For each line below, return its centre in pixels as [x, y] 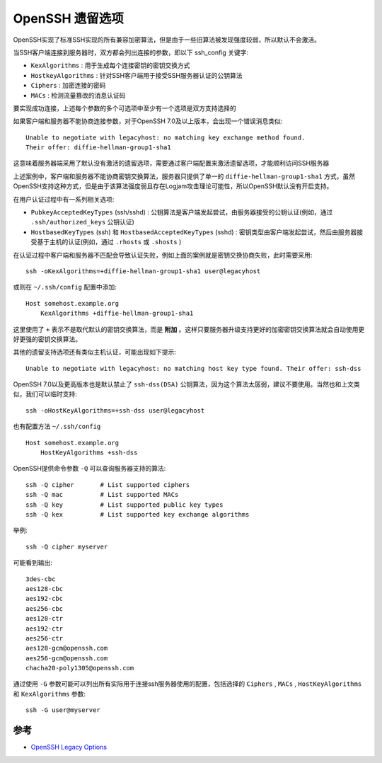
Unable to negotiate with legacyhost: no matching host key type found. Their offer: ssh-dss [193, 368]
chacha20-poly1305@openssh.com [80, 668]
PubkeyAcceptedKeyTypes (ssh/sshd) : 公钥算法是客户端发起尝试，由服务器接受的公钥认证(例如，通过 [182, 212]
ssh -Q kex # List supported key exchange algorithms [138, 514]
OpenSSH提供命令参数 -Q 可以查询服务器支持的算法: [89, 469]
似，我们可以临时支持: [45, 394]
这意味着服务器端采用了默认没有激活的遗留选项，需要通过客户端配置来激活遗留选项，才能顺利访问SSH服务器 [171, 163]
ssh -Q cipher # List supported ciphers [108, 484]
